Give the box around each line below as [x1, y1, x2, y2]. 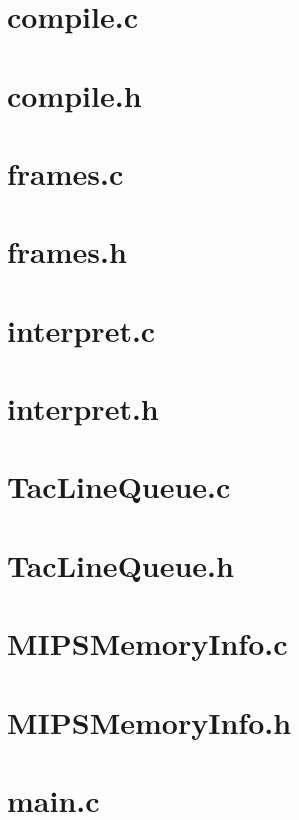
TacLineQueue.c [7, 466, 231, 507]
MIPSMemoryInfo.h [7, 701, 292, 742]
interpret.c [7, 309, 156, 350]
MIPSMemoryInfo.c [7, 623, 288, 664]
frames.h [7, 231, 127, 272]
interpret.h [7, 388, 159, 429]
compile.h [7, 74, 142, 115]
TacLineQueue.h [7, 544, 234, 585]
